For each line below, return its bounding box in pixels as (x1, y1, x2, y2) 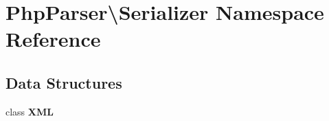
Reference (5, 25, 101, 53)
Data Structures (5, 71, 122, 93)
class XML (5, 104, 54, 118)
